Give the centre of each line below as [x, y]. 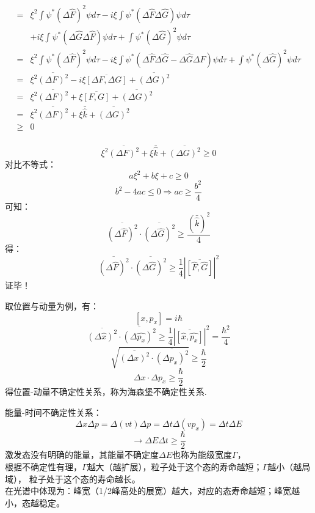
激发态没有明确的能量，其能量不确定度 [82, 455]
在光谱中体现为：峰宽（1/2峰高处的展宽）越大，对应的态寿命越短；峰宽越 [152, 491]
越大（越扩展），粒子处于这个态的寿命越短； [175, 466]
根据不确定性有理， [43, 466]
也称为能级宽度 [202, 455]
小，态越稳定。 [35, 502]
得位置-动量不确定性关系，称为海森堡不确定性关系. [106, 392]
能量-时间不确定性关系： [53, 412]
